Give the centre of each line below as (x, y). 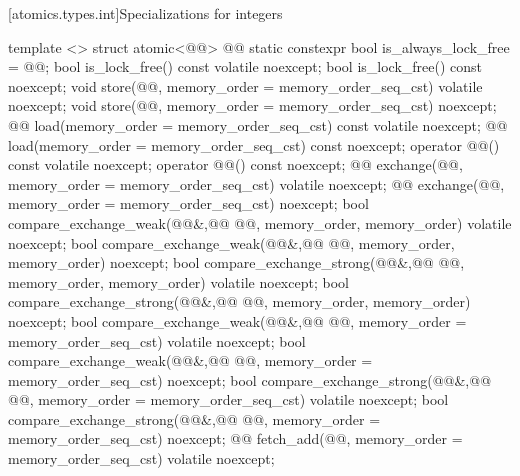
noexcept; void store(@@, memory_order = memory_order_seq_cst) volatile (245, 85)
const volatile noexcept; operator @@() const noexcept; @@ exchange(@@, (235, 164)
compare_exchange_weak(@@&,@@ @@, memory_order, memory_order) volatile (260, 222)
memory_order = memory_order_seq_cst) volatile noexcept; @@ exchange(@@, (256, 183)
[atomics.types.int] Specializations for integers (145, 13)
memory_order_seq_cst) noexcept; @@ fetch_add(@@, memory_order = (235, 438)
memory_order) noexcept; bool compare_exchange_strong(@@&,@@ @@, (236, 262)
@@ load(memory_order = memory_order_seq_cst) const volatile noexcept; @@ (258, 124)
